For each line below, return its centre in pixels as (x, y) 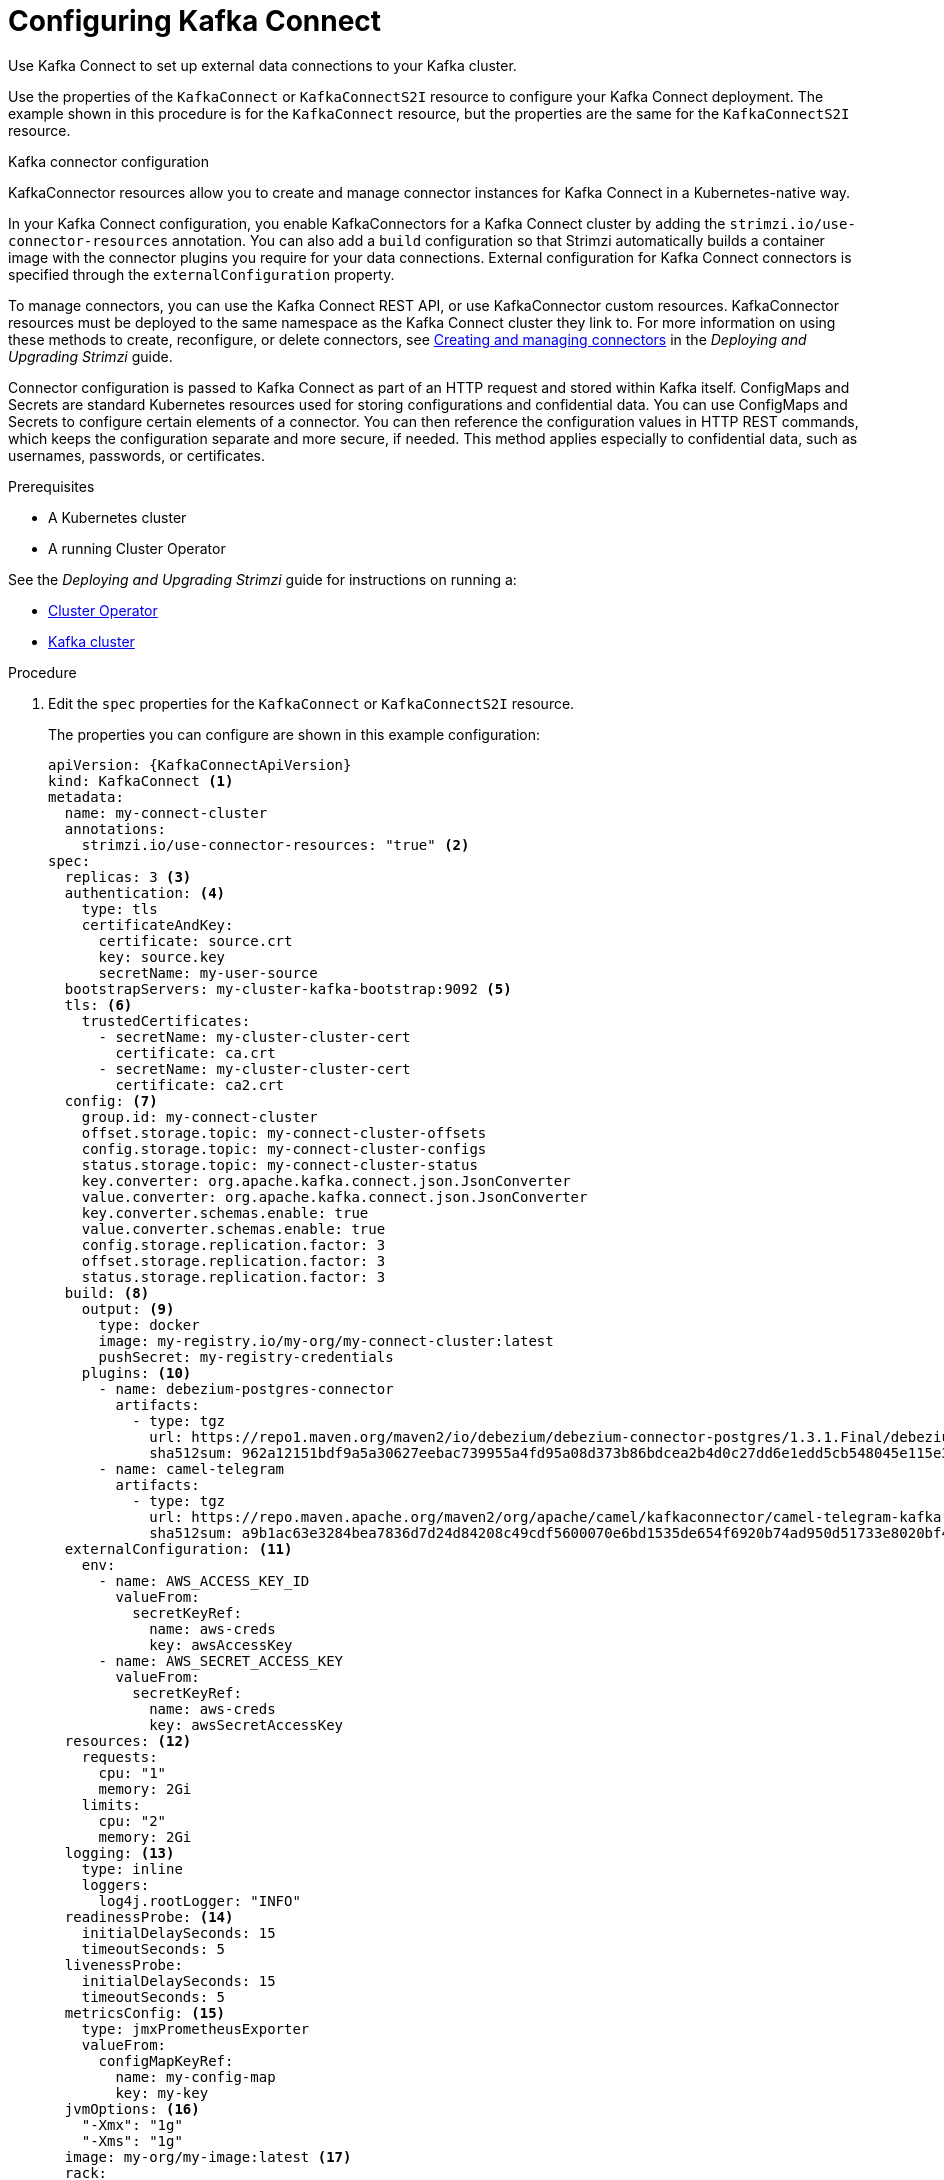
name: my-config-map (195, 2076)
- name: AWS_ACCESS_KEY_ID (204, 1580)
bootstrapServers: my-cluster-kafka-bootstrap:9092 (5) (288, 988)
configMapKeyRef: (166, 2060)
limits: (111, 1804)
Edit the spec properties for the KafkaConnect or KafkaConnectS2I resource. (311, 703)
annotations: (115, 828)
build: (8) (107, 1292)
